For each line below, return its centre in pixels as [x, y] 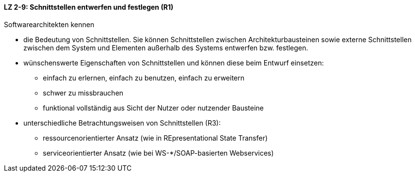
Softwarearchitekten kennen [49, 24]
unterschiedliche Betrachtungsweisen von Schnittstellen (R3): [122, 123]
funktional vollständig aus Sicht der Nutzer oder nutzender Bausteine [153, 108]
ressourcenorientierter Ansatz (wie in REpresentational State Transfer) [155, 138]
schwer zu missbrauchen [83, 93]
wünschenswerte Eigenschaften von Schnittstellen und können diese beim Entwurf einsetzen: [174, 63]
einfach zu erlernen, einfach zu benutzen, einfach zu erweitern [144, 78]
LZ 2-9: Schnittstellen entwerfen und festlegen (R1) [89, 7]
